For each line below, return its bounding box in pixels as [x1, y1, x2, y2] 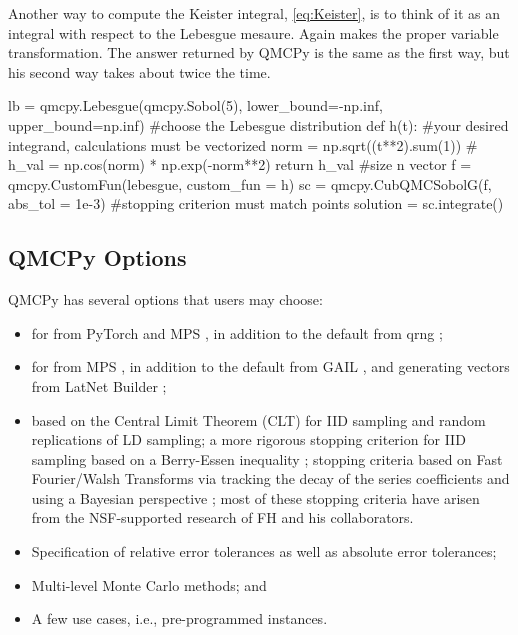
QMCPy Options [8, 242, 187, 273]
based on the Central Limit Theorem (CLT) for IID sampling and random [31, 409, 486, 430]
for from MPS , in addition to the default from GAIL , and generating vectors [31, 356, 510, 377]
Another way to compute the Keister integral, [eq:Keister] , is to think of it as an [8, 3, 501, 23]
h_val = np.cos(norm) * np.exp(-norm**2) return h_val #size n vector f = [8, 154, 472, 175]
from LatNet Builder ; [31, 375, 167, 396]
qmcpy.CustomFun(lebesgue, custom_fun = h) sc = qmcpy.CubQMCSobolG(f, [8, 173, 492, 194]
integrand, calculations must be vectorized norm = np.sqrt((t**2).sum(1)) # [8, 134, 478, 155]
